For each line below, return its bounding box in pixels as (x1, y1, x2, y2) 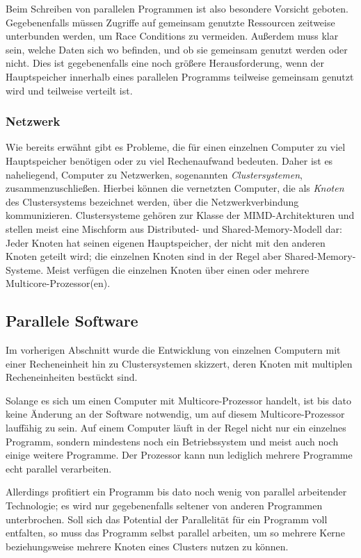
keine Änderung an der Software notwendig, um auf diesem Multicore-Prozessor (6, 407, 345, 421)
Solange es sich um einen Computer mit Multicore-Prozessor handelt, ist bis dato (6, 393, 352, 407)
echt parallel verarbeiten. (6, 461, 112, 475)
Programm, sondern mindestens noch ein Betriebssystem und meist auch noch (6, 434, 339, 448)
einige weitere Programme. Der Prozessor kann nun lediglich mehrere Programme (6, 448, 353, 462)
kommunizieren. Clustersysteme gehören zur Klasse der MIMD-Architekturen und (6, 208, 355, 222)
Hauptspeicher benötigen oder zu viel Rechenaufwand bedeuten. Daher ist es (6, 153, 333, 167)
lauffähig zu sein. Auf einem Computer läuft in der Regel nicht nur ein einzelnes (6, 420, 346, 435)
